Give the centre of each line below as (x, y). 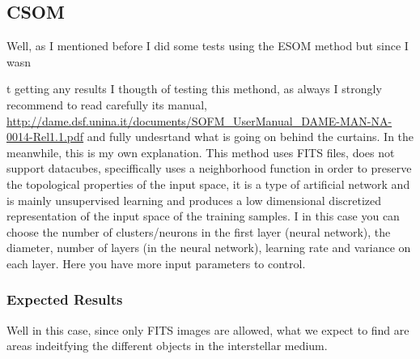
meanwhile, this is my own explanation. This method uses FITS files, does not (201, 152)
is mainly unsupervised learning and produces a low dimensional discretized (194, 200)
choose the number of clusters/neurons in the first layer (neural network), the (199, 231)
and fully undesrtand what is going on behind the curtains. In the (250, 137)
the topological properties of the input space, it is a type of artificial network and (208, 184)
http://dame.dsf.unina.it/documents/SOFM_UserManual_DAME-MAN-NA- (199, 120)
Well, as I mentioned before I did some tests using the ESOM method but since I (208, 46)
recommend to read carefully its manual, (107, 104)
